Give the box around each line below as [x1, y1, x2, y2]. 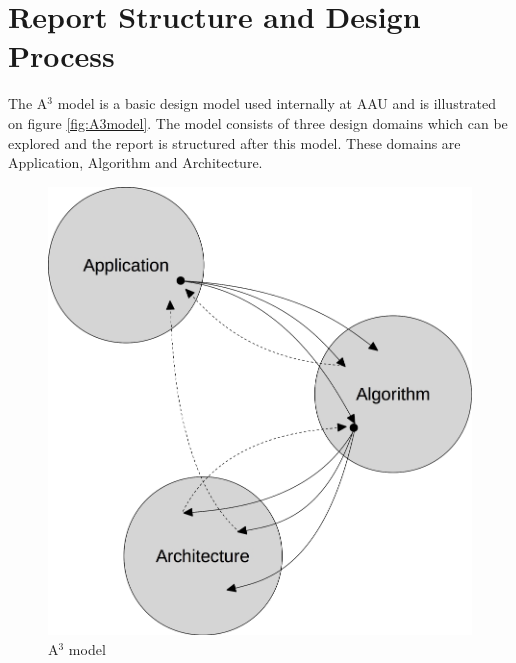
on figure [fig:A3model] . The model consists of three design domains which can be [8, 112, 508, 133]
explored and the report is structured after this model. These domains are [8, 132, 461, 153]
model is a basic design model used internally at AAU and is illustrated [57, 93, 497, 114]
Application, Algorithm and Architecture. [8, 152, 263, 173]
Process [8, 35, 115, 76]
